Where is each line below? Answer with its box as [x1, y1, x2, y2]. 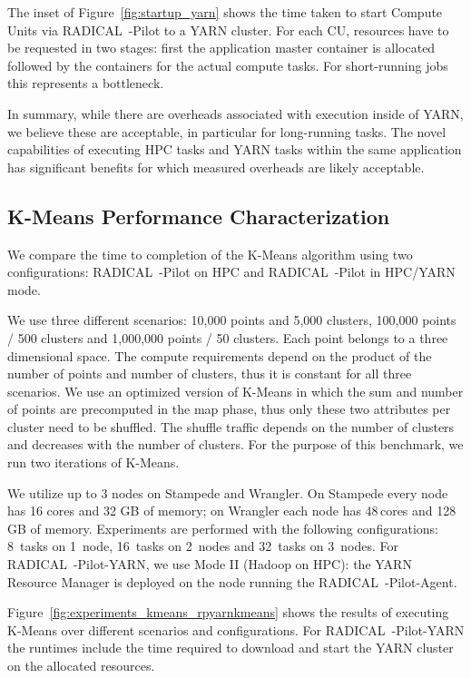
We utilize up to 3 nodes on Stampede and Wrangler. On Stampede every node [7, 483, 448, 502]
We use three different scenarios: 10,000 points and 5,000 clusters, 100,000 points [7, 310, 456, 329]
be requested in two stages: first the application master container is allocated [7, 38, 436, 57]
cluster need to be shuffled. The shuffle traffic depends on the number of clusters [7, 417, 455, 436]
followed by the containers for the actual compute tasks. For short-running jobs [7, 55, 448, 74]
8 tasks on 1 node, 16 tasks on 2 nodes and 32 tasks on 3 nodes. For [7, 536, 398, 555]
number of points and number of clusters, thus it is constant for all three [7, 364, 412, 383]
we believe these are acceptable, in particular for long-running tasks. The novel [7, 122, 446, 141]
